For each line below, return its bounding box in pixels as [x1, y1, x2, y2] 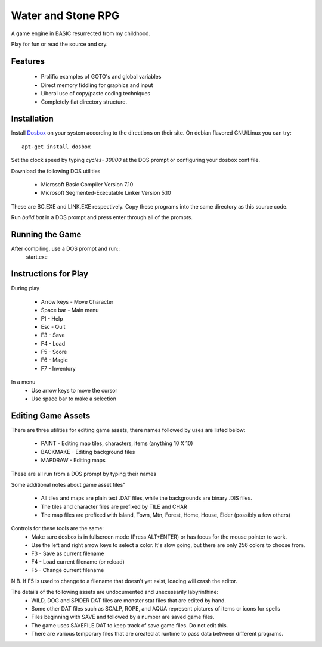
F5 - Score [41, 349, 67, 356]
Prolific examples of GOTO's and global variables [41, 73, 162, 80]
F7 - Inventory [41, 365, 76, 372]
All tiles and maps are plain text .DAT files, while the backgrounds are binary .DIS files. [41, 494, 253, 502]
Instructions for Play [11, 269, 89, 279]
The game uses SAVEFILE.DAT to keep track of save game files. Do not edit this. [31, 621, 228, 629]
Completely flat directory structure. [41, 98, 128, 105]
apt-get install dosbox [21, 143, 91, 150]
